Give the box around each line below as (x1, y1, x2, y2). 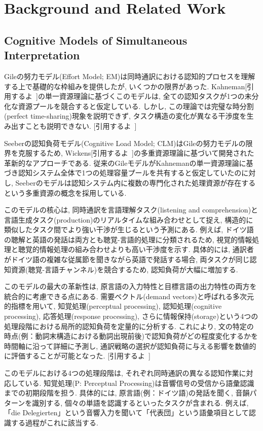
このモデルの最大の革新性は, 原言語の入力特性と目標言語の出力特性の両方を (4, 281, 257, 292)
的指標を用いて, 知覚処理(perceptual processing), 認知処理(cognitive (4, 301, 222, 311)
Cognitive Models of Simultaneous (4, 32, 187, 48)
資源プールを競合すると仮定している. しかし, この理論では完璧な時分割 (18, 100, 254, 111)
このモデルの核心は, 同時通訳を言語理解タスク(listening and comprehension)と (4, 204, 258, 215)
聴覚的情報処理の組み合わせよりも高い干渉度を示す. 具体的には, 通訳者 (18, 244, 254, 255)
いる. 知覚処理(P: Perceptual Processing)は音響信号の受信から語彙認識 (25, 377, 254, 388)
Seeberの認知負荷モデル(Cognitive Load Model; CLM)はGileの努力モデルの (4, 137, 246, 148)
